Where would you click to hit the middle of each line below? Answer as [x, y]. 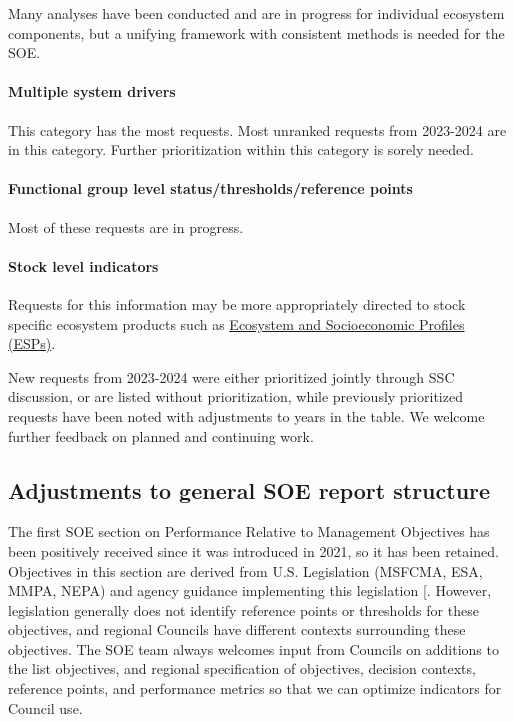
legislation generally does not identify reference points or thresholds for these [243, 609]
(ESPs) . [32, 343]
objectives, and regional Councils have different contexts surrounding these [237, 629]
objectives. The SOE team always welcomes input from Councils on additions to [253, 648]
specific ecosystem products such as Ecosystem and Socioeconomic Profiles [236, 323]
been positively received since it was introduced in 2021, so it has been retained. [253, 550]
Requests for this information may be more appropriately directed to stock [237, 303]
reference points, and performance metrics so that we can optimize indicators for [255, 688]
